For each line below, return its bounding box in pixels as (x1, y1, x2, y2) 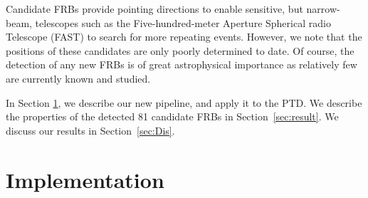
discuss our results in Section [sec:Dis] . (6, 123, 175, 137)
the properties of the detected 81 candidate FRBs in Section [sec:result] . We (6, 109, 339, 124)
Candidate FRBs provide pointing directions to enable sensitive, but (6, 1, 303, 16)
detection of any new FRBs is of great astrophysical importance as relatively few (6, 57, 357, 72)
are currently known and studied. (6, 71, 151, 85)
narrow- (306, 1, 340, 16)
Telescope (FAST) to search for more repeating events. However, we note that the (6, 29, 362, 44)
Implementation (6, 165, 164, 194)
